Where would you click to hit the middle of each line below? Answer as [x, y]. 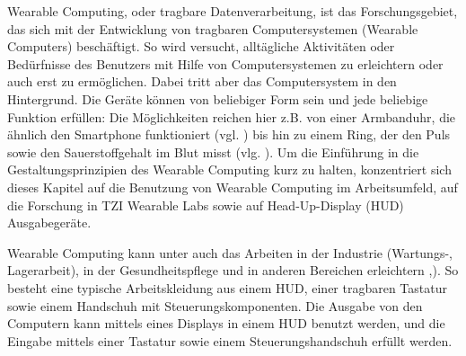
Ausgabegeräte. [49, 222]
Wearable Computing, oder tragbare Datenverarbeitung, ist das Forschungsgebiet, [233, 11]
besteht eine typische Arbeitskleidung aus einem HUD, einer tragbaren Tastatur [227, 287]
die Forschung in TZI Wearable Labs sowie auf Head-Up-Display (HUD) [206, 205]
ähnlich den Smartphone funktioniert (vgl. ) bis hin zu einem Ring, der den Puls [229, 134]
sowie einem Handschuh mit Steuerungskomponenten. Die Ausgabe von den [215, 305]
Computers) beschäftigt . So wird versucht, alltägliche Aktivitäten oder [201, 46]
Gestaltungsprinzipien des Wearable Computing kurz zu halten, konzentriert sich [229, 169]
